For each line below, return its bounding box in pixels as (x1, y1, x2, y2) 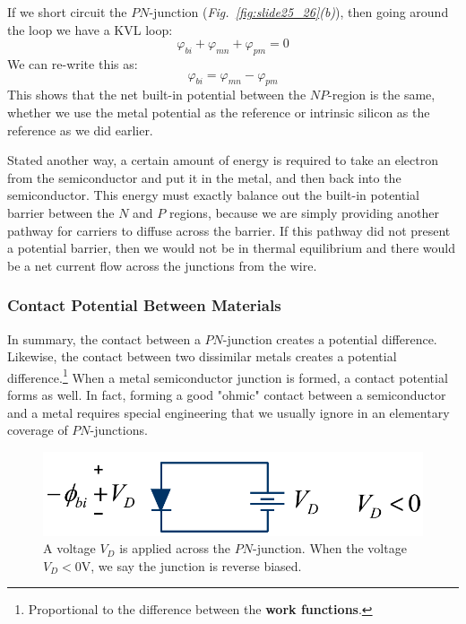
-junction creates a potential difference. (222, 329, 437, 348)
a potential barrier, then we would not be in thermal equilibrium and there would (7, 238, 456, 257)
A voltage (43, 539, 96, 558)
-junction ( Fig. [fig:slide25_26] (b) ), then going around (149, 3, 449, 21)
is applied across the (119, 539, 231, 558)
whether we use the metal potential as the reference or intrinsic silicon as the (7, 102, 430, 121)
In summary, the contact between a (7, 329, 201, 348)
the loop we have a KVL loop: (7, 20, 173, 39)
